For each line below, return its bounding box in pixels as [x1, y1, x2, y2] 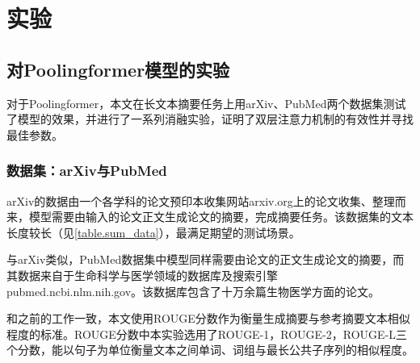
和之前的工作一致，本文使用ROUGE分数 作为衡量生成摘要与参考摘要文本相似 [6, 310, 410, 327]
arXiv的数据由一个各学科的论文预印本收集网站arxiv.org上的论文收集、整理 [6, 192, 395, 209]
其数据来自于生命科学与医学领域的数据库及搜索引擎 [6, 266, 278, 283]
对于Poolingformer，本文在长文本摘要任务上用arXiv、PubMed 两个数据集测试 [6, 94, 406, 111]
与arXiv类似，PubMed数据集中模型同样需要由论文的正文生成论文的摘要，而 [6, 251, 405, 268]
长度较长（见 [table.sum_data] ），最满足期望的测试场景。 [6, 223, 300, 240]
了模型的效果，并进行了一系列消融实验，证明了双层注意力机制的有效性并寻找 [6, 111, 414, 127]
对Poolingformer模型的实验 [6, 56, 230, 81]
